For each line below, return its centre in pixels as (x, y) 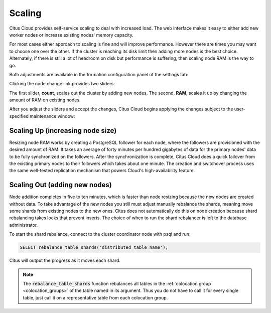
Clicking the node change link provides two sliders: (62, 84)
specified (19, 116)
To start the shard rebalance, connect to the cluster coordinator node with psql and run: (100, 234)
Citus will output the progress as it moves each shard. (65, 260)
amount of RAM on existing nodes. (45, 100)
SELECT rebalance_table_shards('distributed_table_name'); (94, 248)
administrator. (24, 225)
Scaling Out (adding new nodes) (61, 185)
